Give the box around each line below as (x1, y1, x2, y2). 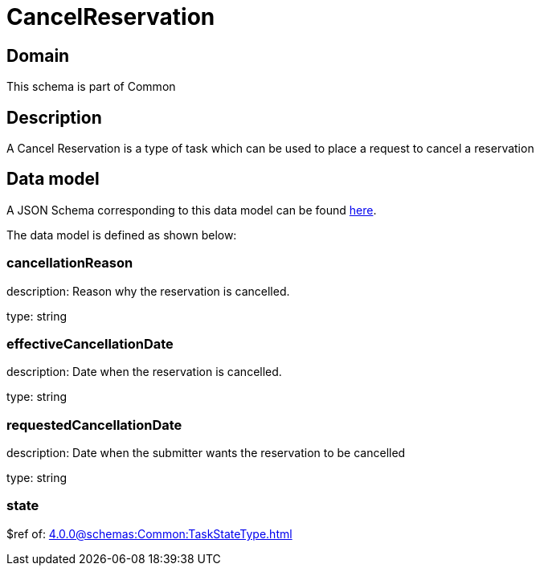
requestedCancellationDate (6, 416, 182, 433)
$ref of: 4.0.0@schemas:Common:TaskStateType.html (6, 526, 292, 541)
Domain (6, 45, 70, 66)
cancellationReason (6, 255, 133, 272)
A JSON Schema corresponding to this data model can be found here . (6, 202, 377, 217)
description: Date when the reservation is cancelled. (6, 365, 282, 379)
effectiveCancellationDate (6, 335, 174, 352)
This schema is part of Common (6, 80, 176, 94)
